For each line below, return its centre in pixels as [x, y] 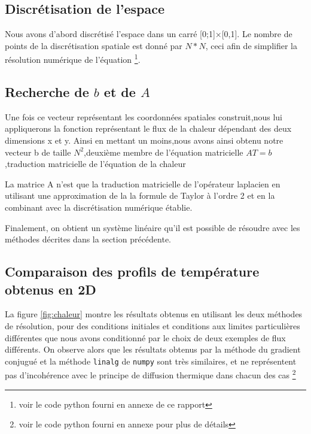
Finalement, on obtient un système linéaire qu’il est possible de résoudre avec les [153, 227]
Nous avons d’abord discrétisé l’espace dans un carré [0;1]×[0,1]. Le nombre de [149, 34]
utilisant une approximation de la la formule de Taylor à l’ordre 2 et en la [140, 195]
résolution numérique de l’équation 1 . [73, 59]
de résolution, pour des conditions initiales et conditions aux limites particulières [153, 325]
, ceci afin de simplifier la [251, 45]
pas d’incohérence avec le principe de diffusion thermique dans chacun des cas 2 [150, 374]
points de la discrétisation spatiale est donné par [94, 45]
